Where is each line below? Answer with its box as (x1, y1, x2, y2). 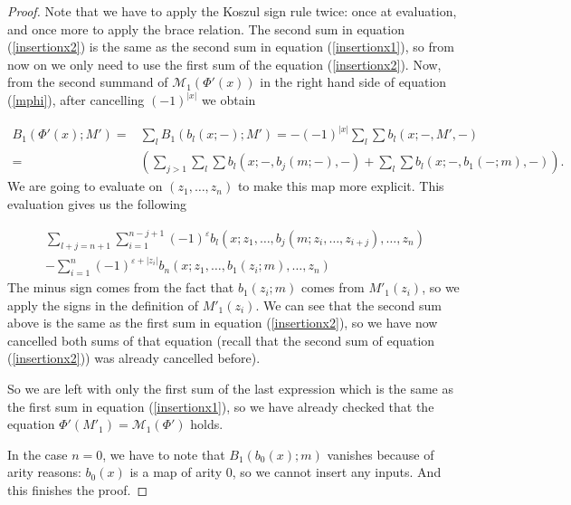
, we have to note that (102, 444, 225, 463)
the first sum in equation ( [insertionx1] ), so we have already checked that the (7, 396, 434, 415)
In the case (7, 444, 68, 463)
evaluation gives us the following (7, 194, 187, 213)
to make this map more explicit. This (237, 176, 444, 195)
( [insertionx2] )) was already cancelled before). (7, 348, 261, 367)
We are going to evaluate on (7, 176, 163, 195)
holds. (190, 414, 224, 434)
